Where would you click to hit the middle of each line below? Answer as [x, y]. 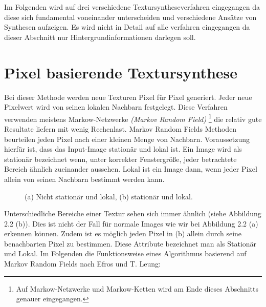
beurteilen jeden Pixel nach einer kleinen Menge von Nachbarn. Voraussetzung [127, 139]
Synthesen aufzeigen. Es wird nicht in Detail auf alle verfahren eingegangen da [127, 27]
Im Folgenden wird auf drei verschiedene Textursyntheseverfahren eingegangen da [132, 7]
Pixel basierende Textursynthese [121, 72]
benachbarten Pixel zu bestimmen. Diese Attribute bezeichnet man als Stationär [130, 243]
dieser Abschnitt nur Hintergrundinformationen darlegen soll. [100, 37]
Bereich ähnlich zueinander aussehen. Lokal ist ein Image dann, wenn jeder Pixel [131, 169]
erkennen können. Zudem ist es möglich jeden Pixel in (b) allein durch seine [123, 233]
